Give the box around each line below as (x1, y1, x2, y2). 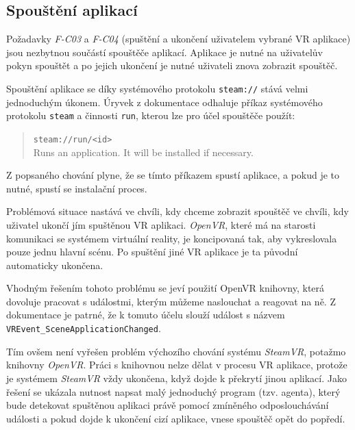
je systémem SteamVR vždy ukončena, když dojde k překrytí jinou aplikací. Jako (6, 370, 347, 385)
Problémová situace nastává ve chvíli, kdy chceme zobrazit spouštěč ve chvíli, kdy (6, 204, 349, 218)
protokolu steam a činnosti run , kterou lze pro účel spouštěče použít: (6, 108, 295, 123)
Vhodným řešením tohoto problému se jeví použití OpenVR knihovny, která (6, 281, 325, 295)
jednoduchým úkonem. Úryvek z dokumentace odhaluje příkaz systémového (6, 94, 323, 109)
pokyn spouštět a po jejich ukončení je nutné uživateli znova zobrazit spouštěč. (6, 58, 338, 73)
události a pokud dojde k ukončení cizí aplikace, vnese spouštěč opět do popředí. (6, 411, 345, 425)
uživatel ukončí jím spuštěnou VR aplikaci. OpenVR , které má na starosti (6, 217, 316, 231)
